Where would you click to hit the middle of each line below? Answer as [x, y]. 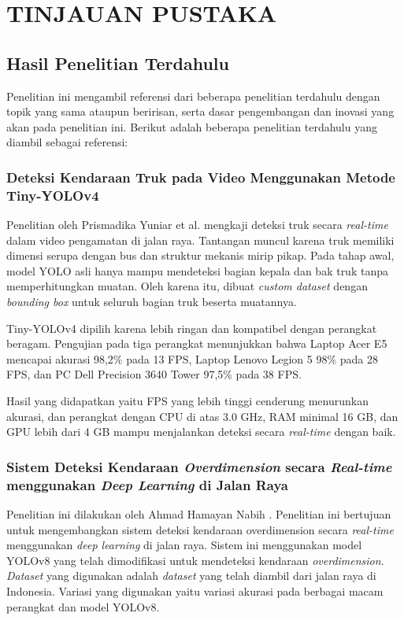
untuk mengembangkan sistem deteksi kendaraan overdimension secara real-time [200, 529]
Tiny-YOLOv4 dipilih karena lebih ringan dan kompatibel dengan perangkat [192, 328]
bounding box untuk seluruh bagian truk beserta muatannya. [152, 302]
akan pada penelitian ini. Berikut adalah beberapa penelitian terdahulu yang [192, 126]
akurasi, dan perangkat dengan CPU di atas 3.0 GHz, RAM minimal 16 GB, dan [202, 416]
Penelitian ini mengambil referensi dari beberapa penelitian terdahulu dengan [193, 96]
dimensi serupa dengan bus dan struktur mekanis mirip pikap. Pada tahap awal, [200, 255]
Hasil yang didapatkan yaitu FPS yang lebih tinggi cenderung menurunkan [187, 401]
